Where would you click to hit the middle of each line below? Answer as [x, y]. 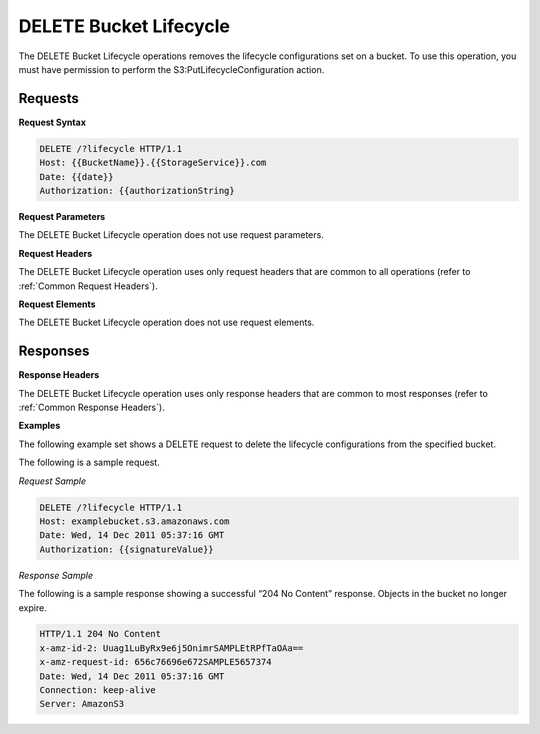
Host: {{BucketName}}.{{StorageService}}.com [153, 163]
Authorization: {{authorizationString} [137, 190]
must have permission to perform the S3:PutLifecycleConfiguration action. [171, 69]
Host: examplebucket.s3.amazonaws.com [134, 521]
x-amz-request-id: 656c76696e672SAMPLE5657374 [155, 662]
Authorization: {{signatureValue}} [126, 549]
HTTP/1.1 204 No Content [100, 634]
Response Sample [56, 575]
